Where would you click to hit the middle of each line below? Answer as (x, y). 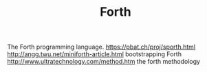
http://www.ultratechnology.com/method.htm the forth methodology (104, 62)
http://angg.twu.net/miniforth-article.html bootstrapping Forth (95, 54)
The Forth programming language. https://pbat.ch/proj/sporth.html (101, 47)
